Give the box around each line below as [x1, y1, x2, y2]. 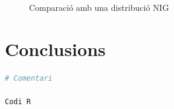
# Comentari [5, 73, 53, 83]
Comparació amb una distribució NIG [29, 1, 169, 13]
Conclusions [5, 36, 106, 61]
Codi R [5, 97, 31, 106]
